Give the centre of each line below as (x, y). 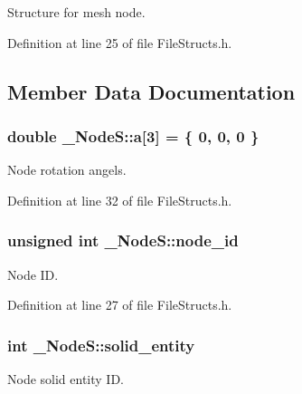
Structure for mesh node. (76, 12)
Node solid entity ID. (66, 379)
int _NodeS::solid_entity (101, 345)
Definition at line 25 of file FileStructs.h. (120, 42)
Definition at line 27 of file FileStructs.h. (120, 305)
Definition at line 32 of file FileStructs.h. (120, 200)
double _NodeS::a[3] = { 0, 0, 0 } (133, 135)
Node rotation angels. (67, 170)
